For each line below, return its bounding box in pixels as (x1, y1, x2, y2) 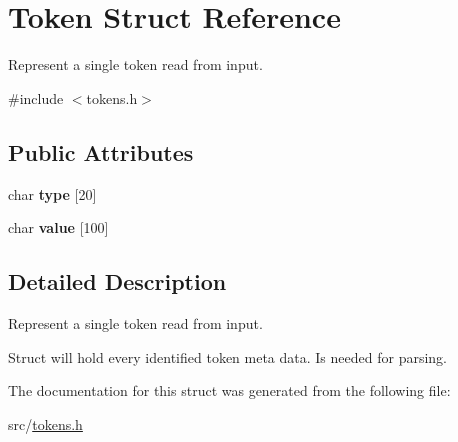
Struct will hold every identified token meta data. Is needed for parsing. (8, 346, 447, 367)
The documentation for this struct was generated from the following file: (8, 380, 451, 401)
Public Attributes (8, 136, 194, 167)
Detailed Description (8, 266, 227, 297)
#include (8, 87, 64, 108)
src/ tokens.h (8, 413, 83, 434)
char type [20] (8, 183, 97, 204)
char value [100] (8, 217, 109, 238)
